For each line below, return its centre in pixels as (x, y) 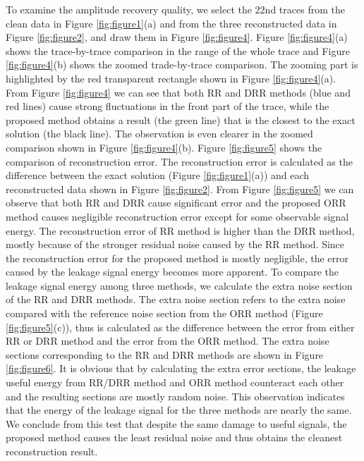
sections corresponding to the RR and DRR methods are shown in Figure (165, 354)
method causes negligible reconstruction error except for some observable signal (177, 216)
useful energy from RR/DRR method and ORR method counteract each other (175, 382)
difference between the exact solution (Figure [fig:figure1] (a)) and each (158, 175)
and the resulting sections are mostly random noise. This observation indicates (175, 396)
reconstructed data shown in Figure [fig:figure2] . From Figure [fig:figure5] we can (180, 189)
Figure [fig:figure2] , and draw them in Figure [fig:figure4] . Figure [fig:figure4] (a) (177, 37)
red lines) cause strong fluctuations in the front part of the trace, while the (168, 106)
